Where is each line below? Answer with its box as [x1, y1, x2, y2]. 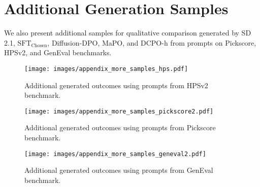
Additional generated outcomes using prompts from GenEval [24, 165, 213, 175]
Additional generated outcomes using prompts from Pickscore [24, 122, 216, 133]
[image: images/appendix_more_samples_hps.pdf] [24, 65, 188, 72]
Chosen [31, 43, 47, 49]
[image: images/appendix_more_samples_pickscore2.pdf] [24, 107, 214, 115]
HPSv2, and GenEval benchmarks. [4, 47, 112, 58]
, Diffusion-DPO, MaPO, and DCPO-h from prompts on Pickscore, [47, 37, 256, 48]
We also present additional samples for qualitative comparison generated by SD [4, 27, 251, 38]
